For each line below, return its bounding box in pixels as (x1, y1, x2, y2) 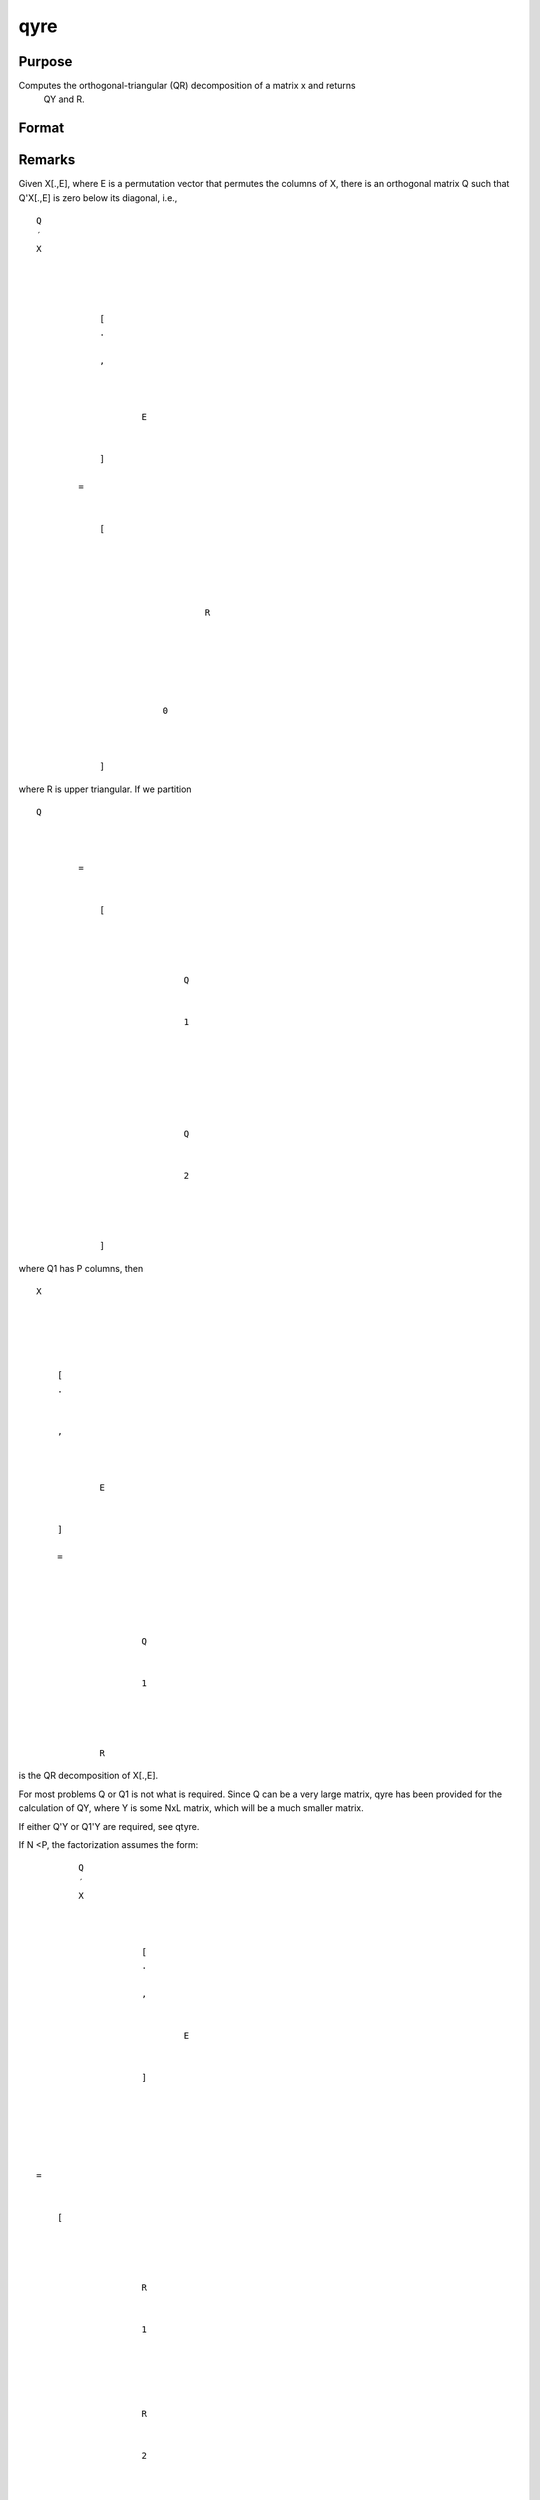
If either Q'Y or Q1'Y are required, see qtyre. (18, 1820, 200, 1832)
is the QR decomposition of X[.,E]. (18, 1770, 159, 1782)
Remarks (18, 151, 76, 169)
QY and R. (43, 93, 85, 105)
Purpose (18, 53, 73, 70)
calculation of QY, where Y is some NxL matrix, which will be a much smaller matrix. (18, 1802, 364, 1814)
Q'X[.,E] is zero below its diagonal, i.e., (18, 191, 178, 204)
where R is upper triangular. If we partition (18, 783, 192, 795)
